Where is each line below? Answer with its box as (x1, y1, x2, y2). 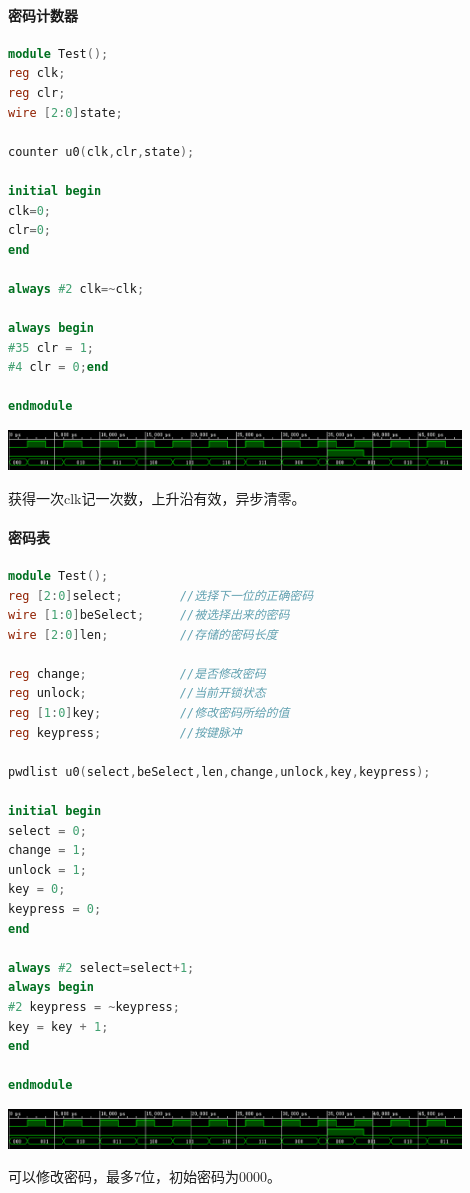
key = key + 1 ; (8, 1019, 109, 1034)
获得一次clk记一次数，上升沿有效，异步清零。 (8, 487, 306, 508)
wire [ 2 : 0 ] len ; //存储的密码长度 (8, 627, 278, 642)
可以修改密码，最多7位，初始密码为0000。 (8, 1166, 281, 1187)
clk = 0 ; (8, 203, 51, 218)
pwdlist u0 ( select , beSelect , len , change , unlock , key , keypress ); (8, 764, 431, 779)
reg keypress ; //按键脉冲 (8, 725, 242, 740)
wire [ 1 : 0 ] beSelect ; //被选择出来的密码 (8, 608, 290, 623)
